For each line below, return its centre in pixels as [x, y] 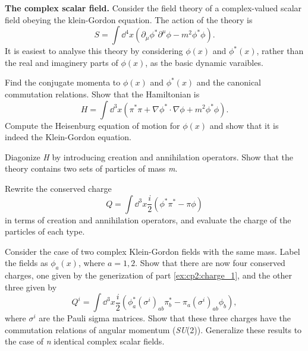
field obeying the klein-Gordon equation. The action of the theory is [129, 19]
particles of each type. [45, 231]
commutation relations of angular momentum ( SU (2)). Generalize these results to [153, 329]
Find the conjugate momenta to [63, 82]
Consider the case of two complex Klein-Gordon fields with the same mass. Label [153, 251]
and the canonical [229, 82]
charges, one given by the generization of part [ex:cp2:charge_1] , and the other [148, 275]
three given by [31, 287]
